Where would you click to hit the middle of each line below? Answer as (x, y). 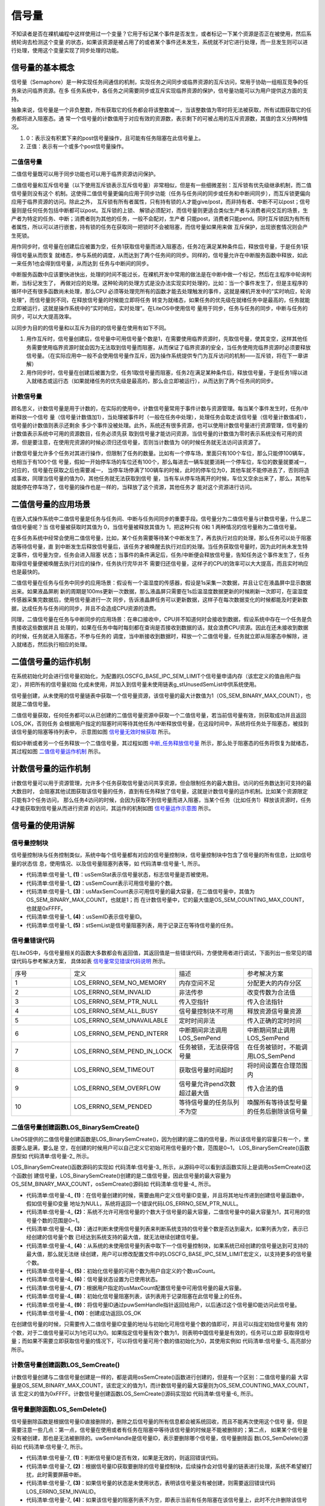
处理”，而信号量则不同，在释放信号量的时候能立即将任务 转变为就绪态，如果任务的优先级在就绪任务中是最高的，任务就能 (161, 300)
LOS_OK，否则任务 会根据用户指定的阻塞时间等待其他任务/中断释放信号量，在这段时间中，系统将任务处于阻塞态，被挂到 (160, 723)
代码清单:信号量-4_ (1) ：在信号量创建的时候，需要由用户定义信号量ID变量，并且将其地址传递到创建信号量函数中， (167, 1195)
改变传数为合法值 (271, 993)
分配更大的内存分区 (274, 983)
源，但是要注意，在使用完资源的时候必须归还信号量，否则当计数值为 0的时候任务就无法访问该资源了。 (138, 442)
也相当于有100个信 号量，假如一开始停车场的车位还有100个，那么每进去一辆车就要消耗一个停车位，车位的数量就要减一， (160, 461)
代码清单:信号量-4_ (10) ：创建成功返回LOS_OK (84, 1313)
